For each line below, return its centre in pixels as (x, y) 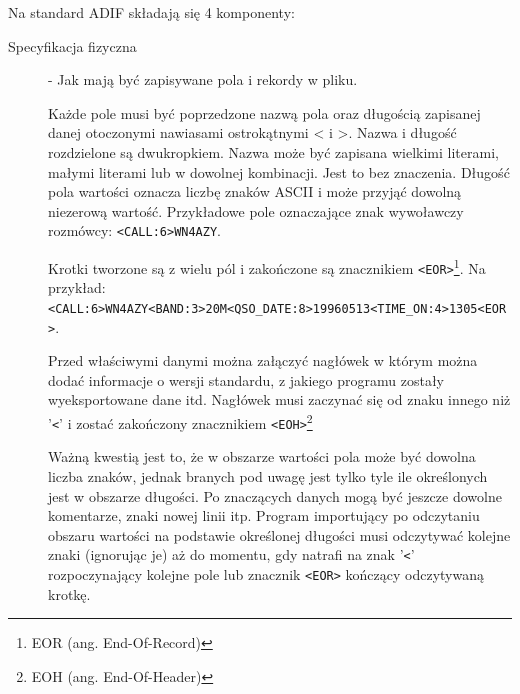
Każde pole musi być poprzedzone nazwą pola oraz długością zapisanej (264, 112)
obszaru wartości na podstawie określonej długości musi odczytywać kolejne (279, 534)
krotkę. (69, 593)
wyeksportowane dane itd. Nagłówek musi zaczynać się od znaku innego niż (279, 399)
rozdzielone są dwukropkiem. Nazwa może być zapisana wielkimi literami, (273, 151)
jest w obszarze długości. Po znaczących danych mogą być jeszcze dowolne (275, 495)
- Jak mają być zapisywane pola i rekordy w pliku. (203, 79)
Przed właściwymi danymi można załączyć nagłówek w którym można (263, 360)
